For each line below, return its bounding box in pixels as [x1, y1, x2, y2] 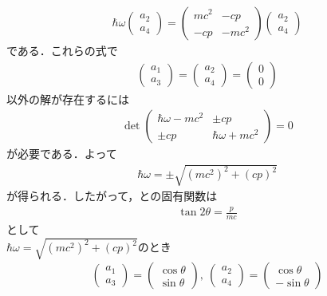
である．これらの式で [6, 42, 118, 59]
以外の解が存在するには [6, 90, 129, 107]
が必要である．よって [6, 145, 117, 162]
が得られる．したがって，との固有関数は [6, 187, 218, 204]
